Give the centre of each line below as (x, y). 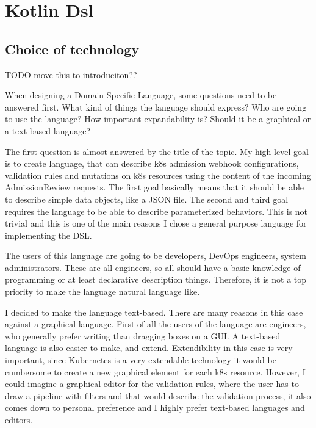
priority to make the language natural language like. (102, 292)
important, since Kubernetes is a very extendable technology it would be (141, 360)
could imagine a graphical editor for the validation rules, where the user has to (152, 384)
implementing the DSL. (48, 235)
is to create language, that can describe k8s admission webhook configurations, (152, 163)
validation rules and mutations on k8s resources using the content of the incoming (158, 175)
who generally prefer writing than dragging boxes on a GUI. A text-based (143, 336)
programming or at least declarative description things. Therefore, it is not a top (156, 279)
